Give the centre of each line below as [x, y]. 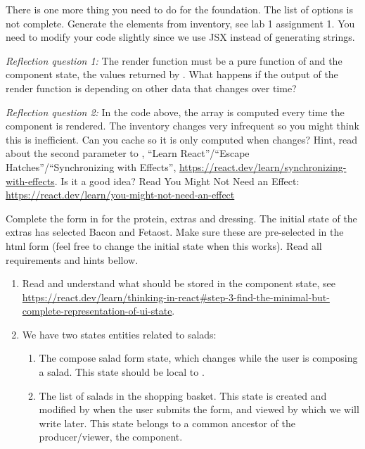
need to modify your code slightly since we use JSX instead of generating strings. [180, 37]
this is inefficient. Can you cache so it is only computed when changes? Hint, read [182, 139]
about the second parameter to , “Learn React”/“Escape [128, 153]
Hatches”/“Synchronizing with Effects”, [91, 166]
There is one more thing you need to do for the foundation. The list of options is [179, 9]
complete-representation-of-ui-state [97, 311]
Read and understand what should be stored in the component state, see [179, 283]
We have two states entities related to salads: [119, 334]
